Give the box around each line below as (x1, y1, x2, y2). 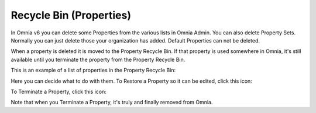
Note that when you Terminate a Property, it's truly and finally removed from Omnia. (11, 99, 213, 106)
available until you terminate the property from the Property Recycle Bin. (11, 56, 186, 63)
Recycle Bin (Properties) (11, 9, 132, 22)
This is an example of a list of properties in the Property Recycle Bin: (11, 67, 176, 74)
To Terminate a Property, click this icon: (11, 88, 107, 95)
